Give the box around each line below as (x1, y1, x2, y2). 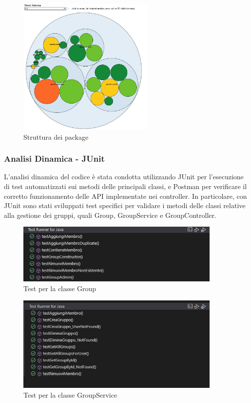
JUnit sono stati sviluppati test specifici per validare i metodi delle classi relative (4, 200, 246, 211)
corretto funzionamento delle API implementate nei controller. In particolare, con (4, 191, 247, 201)
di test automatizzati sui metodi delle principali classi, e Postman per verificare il (4, 181, 247, 191)
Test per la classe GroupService (23, 389, 117, 400)
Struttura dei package (23, 131, 89, 142)
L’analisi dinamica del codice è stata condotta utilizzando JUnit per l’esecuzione (4, 171, 244, 182)
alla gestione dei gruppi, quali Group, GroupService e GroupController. (4, 210, 216, 220)
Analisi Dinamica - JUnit (4, 152, 105, 165)
